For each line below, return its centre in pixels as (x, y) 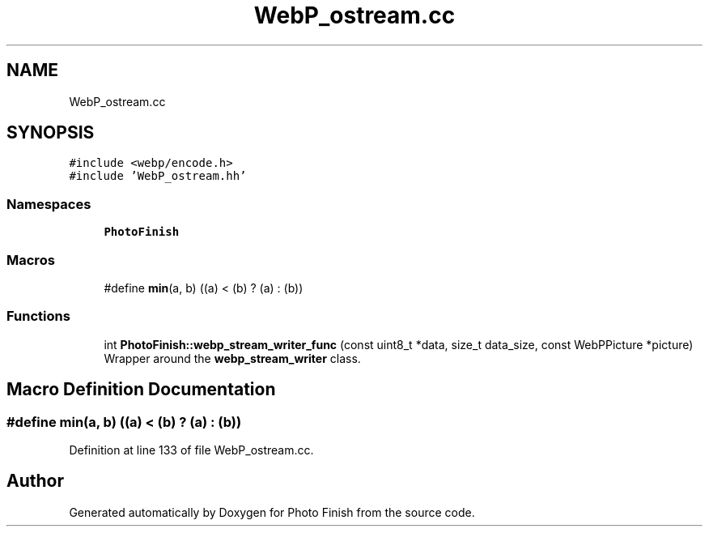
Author (35, 481)
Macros (31, 260)
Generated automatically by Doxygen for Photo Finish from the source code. (272, 512)
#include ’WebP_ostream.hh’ (158, 176)
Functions (38, 316)
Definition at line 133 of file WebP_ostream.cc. (191, 450)
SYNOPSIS (51, 133)
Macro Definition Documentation (141, 390)
